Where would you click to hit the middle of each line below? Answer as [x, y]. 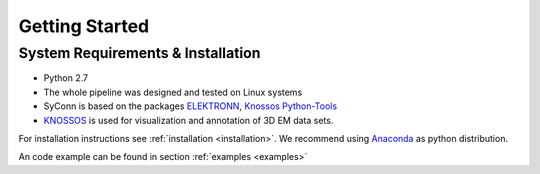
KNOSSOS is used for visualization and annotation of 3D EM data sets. [188, 120]
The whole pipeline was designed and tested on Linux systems [173, 92]
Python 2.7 [66, 78]
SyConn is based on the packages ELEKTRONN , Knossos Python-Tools [190, 106]
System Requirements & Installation [139, 53]
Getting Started [84, 26]
